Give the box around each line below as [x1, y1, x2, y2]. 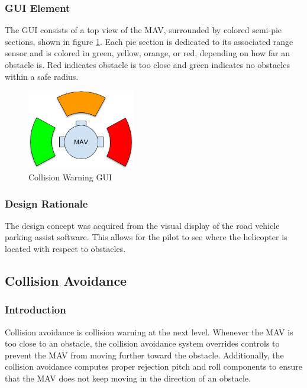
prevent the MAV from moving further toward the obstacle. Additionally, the [5, 348, 284, 361]
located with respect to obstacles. [5, 242, 126, 255]
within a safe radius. [5, 70, 79, 82]
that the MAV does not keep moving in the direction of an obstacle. [5, 372, 251, 384]
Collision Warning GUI [28, 171, 112, 183]
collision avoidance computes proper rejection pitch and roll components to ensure [5, 360, 302, 373]
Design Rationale [5, 196, 88, 211]
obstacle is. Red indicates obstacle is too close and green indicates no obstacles [5, 59, 290, 70]
